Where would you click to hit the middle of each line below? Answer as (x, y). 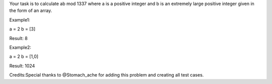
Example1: (20, 19)
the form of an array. (31, 10)
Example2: (20, 47)
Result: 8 (18, 38)
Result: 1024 (22, 65)
